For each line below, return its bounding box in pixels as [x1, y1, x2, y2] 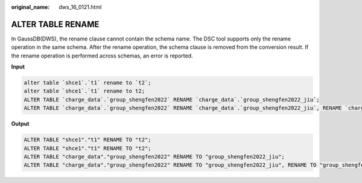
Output [11, 120, 30, 127]
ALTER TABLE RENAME [11, 19, 100, 30]
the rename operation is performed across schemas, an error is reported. [11, 52, 193, 59]
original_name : [11, 4, 50, 10]
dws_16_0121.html [59, 4, 102, 10]
